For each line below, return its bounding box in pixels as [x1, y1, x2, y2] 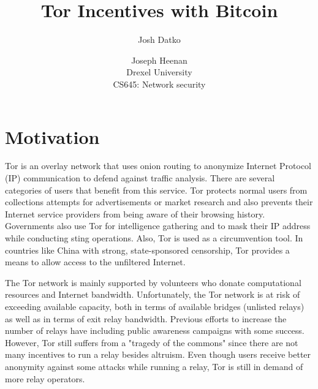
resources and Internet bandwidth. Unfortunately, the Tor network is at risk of [5, 288, 300, 301]
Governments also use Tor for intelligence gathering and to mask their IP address [5, 219, 311, 232]
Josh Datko [138, 33, 181, 46]
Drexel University [126, 66, 192, 78]
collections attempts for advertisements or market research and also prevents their [5, 195, 313, 208]
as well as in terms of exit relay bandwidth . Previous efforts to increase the [5, 312, 287, 325]
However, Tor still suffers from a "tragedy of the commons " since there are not [5, 336, 298, 349]
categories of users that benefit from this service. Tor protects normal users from [5, 183, 308, 196]
